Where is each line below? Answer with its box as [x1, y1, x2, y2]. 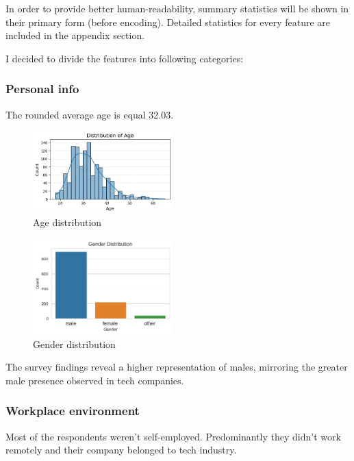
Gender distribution [33, 336, 116, 351]
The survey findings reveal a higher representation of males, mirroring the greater [5, 360, 348, 374]
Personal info [5, 80, 79, 97]
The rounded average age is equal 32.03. [5, 107, 174, 121]
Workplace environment [5, 402, 140, 419]
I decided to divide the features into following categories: [5, 51, 244, 65]
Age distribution [33, 215, 102, 229]
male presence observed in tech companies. [5, 373, 184, 387]
